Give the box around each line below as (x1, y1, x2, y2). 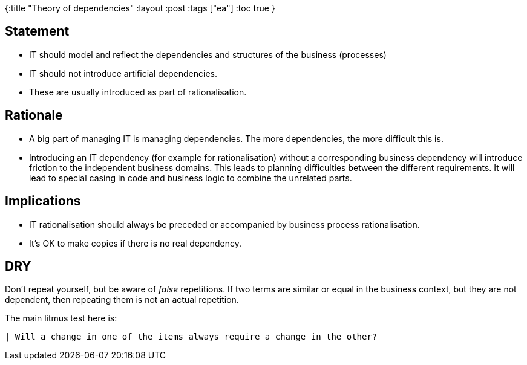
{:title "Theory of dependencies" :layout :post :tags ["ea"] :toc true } (5, 3, 275, 13)
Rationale (5, 108, 63, 123)
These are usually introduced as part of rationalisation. (29, 86, 247, 97)
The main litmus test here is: (5, 313, 117, 324)
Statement (5, 24, 70, 39)
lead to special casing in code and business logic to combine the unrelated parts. (29, 172, 352, 183)
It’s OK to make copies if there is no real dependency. (29, 237, 241, 248)
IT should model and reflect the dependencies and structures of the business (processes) (29, 49, 387, 60)
